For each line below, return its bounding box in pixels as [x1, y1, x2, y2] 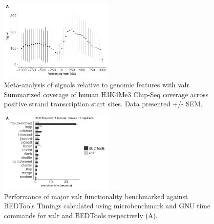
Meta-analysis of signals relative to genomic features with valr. [4, 80, 191, 90]
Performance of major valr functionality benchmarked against [4, 191, 188, 201]
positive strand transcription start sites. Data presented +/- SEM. [4, 99, 203, 109]
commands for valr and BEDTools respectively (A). [4, 210, 158, 220]
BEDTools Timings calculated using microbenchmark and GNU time [4, 201, 211, 211]
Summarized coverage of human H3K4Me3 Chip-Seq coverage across [4, 89, 209, 99]
